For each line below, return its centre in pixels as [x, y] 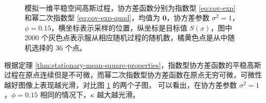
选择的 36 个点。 [59, 47]
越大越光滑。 [118, 95]
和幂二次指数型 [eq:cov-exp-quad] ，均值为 [92, 18]
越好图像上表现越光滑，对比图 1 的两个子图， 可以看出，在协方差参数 [120, 84]
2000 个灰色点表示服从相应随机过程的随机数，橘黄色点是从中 [126, 37]
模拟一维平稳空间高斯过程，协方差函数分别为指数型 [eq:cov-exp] [130, 7]
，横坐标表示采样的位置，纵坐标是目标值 [119, 27]
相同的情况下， [65, 95]
